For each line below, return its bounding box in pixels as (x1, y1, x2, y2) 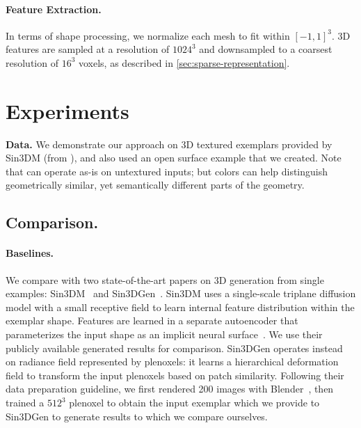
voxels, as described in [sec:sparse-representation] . (78, 55, 290, 70)
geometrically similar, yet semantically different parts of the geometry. (6, 177, 305, 192)
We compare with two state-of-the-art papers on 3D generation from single (6, 272, 324, 287)
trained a (6, 395, 45, 409)
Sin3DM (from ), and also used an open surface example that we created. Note (6, 150, 342, 165)
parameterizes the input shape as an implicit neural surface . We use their (6, 327, 323, 342)
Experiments (6, 96, 129, 125)
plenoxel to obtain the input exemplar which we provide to (69, 395, 320, 409)
